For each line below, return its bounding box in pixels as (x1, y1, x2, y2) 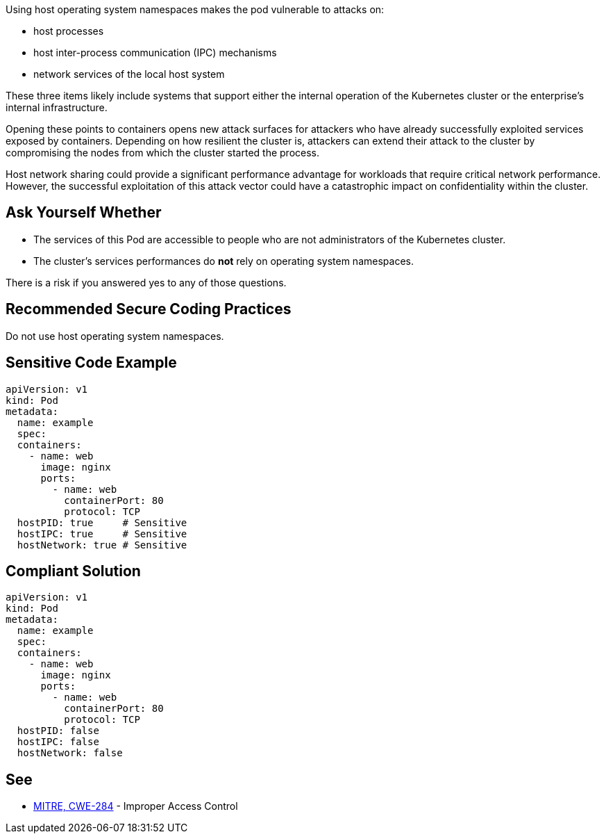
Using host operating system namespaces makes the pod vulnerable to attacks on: (6, 3, 385, 15)
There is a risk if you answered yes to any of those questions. (6, 276, 287, 288)
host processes (33, 25, 104, 37)
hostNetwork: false (17, 747, 123, 759)
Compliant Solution (6, 562, 141, 580)
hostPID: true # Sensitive (17, 516, 187, 528)
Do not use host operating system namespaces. (6, 329, 224, 342)
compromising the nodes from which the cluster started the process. (6, 147, 319, 158)
